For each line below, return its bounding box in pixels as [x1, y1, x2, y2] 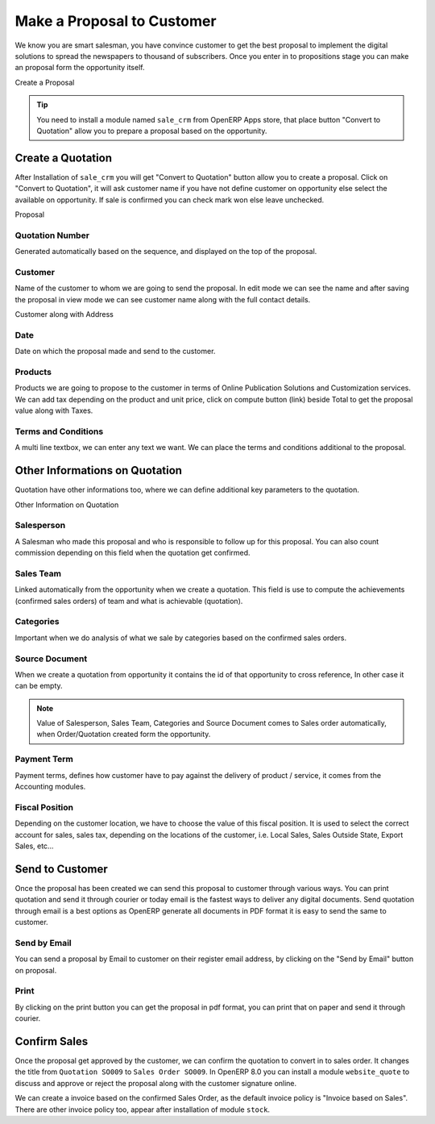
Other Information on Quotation [14, 500, 119, 510]
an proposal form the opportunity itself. [14, 63, 145, 73]
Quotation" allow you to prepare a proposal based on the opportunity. [36, 126, 267, 135]
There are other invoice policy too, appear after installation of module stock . [14, 1105, 270, 1114]
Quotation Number [14, 230, 90, 241]
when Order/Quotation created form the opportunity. [36, 730, 211, 739]
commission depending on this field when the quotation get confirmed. [14, 548, 251, 558]
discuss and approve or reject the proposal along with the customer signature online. [14, 1078, 297, 1088]
